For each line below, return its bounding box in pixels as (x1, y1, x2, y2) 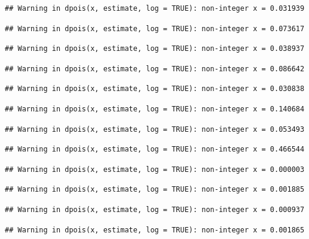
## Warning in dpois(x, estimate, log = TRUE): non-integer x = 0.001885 (5, 185, 305, 194)
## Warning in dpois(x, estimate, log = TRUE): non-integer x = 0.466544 (5, 145, 305, 154)
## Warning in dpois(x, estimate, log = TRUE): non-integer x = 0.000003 (5, 165, 305, 174)
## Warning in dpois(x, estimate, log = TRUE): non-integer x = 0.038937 (5, 44, 305, 53)
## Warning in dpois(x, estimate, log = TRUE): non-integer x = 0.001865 (5, 225, 305, 234)
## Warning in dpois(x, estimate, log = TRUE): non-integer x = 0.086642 (5, 64, 305, 73)
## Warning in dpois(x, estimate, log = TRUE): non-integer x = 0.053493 (5, 125, 305, 134)
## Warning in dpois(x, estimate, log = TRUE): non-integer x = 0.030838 (5, 84, 305, 93)
